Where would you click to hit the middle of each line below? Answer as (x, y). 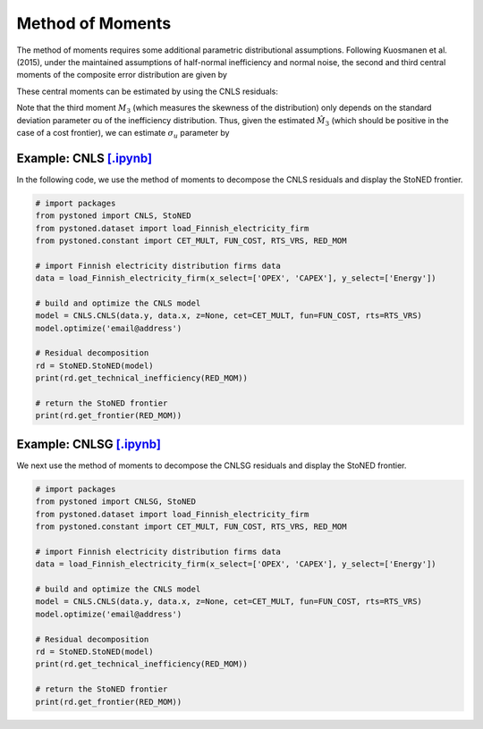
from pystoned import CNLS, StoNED (113, 216)
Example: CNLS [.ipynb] (84, 158)
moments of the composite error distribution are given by (122, 75)
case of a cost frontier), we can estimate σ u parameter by (123, 134)
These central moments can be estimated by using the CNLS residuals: (148, 91)
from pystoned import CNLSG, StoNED (116, 502)
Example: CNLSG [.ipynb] (89, 444)
